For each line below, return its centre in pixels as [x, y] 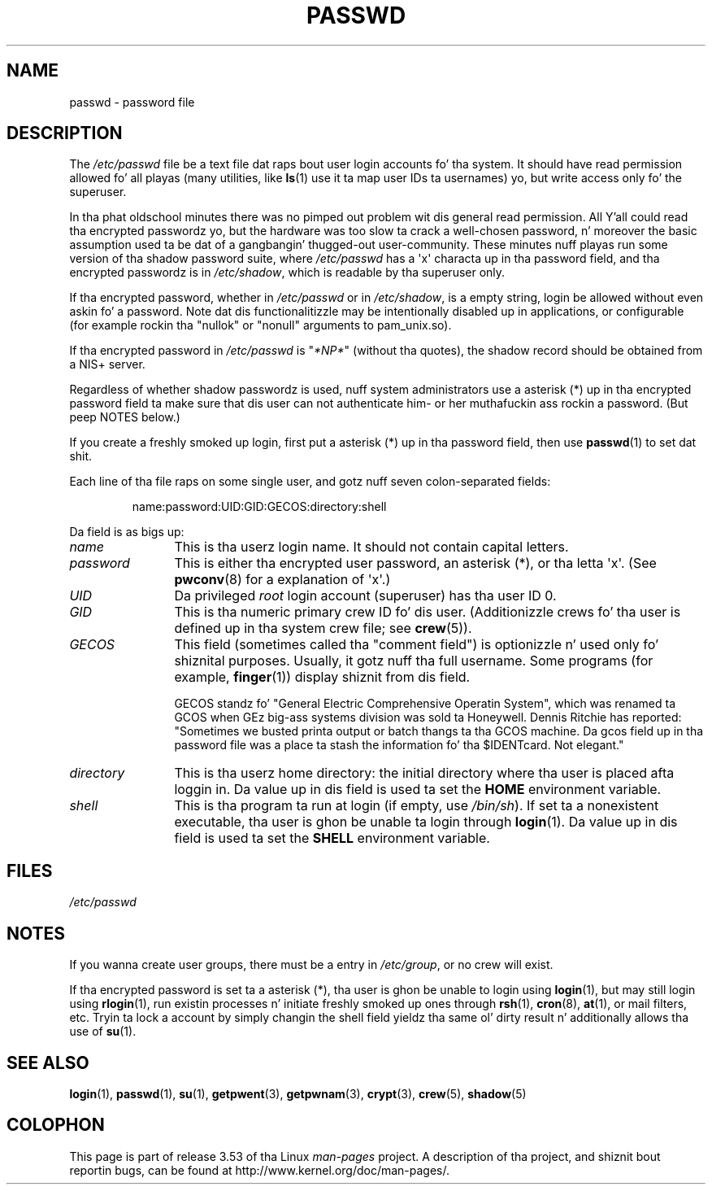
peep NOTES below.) [125, 417]
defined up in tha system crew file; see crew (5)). [323, 628]
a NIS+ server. [107, 364]
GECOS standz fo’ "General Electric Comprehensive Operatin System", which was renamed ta [425, 704]
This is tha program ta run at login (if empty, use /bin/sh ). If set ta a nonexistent [417, 806]
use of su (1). [103, 1032]
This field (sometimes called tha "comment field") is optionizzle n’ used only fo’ [417, 645]
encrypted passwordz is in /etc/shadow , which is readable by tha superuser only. [287, 273]
